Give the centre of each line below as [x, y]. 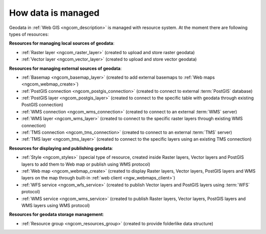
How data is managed [54, 13]
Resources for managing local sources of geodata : [62, 43]
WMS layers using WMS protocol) [56, 205]
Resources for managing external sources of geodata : [66, 68]
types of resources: [29, 34]
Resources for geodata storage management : [57, 214]
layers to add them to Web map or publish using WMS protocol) [86, 164]
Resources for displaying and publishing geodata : [61, 148]
